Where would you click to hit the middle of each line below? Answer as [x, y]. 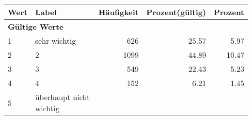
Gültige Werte [36, 26]
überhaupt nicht [63, 97]
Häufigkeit [119, 12]
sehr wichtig [55, 41]
